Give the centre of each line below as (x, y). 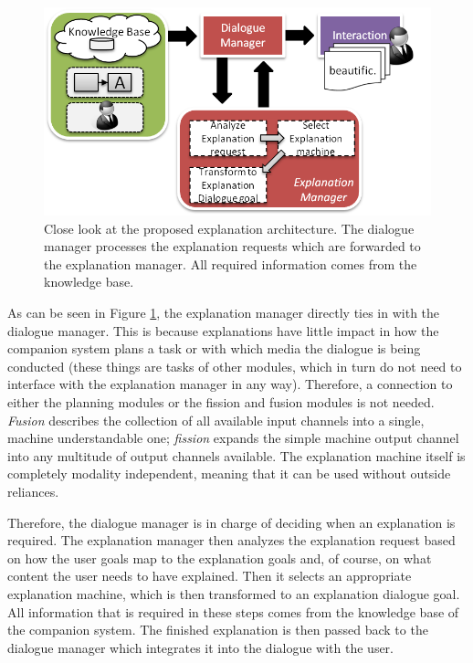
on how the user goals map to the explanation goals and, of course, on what (220, 558)
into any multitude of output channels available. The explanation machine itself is (236, 455)
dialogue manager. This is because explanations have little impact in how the (223, 330)
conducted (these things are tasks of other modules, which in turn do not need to (235, 366)
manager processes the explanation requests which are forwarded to (232, 246)
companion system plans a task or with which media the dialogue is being (214, 348)
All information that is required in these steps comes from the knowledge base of (233, 611)
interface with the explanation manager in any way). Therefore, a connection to (230, 384)
